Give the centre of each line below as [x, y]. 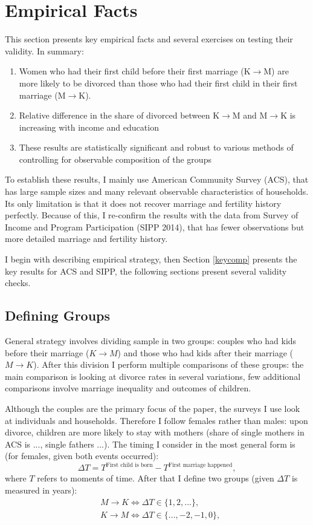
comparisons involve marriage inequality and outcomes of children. [128, 388]
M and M [250, 115]
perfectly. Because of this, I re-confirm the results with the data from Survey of [152, 215]
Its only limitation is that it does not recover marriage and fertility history [143, 203]
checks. [18, 283]
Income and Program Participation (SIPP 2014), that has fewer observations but [155, 227]
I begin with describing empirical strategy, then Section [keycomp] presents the [151, 259]
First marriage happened [200, 465]
